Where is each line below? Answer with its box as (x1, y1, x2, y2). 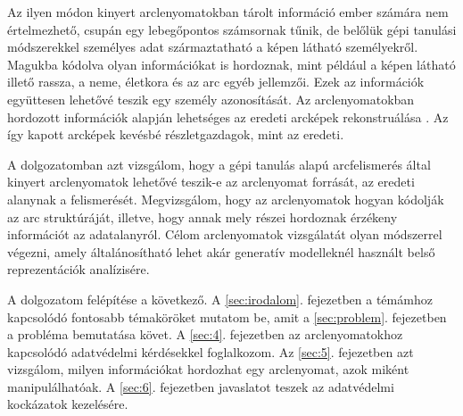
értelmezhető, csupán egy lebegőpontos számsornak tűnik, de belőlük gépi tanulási (7, 20, 457, 38)
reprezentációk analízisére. (7, 260, 150, 279)
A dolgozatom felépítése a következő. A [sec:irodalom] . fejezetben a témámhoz (7, 289, 433, 308)
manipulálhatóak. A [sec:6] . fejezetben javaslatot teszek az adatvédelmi (7, 377, 394, 395)
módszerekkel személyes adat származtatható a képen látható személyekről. (7, 37, 418, 56)
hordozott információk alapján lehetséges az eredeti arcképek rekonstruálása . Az (7, 107, 449, 126)
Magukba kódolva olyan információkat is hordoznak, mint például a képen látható (7, 54, 456, 73)
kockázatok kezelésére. (7, 395, 128, 413)
